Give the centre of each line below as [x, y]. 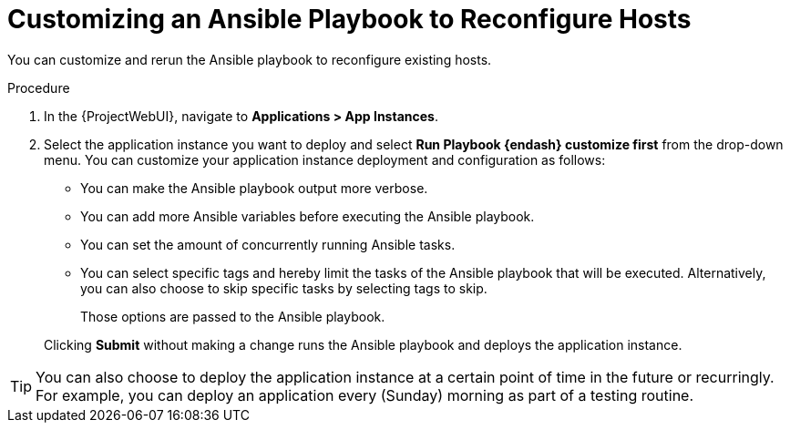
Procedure [39, 87]
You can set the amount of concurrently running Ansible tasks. [268, 244]
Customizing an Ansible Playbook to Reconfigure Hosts [349, 19]
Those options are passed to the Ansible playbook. [233, 316]
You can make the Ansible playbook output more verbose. [254, 188]
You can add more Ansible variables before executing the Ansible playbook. [308, 216]
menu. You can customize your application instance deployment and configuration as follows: [325, 159]
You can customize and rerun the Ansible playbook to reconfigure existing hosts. [250, 59]
